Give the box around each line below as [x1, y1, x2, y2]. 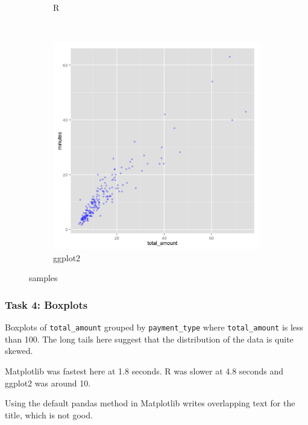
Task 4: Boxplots [5, 297, 88, 312]
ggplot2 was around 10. [5, 376, 91, 389]
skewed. [5, 344, 33, 357]
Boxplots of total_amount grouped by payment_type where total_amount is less [5, 321, 304, 333]
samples [29, 271, 58, 284]
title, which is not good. [5, 408, 93, 421]
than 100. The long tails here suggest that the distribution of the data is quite [5, 332, 294, 345]
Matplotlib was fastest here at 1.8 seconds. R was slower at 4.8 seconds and [5, 365, 284, 377]
